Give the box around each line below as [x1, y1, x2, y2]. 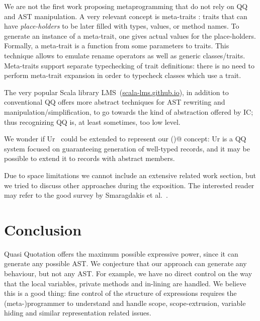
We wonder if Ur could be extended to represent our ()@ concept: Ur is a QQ [4, 133, 246, 144]
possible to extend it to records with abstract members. [4, 153, 175, 164]
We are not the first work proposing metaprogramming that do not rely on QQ [4, 1, 248, 11]
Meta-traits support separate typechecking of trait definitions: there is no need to [4, 60, 254, 70]
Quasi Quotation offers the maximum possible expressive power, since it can [4, 248, 238, 259]
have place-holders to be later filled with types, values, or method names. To [4, 21, 239, 31]
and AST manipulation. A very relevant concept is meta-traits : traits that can [4, 11, 247, 21]
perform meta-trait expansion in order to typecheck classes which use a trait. [4, 70, 241, 81]
